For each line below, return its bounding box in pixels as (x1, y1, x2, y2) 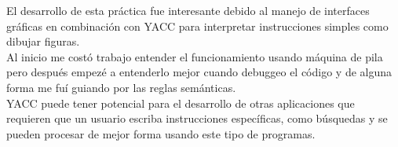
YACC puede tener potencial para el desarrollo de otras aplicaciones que (6, 94, 355, 111)
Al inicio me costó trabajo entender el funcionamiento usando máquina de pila (6, 48, 383, 64)
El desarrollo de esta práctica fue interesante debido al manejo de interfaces (6, 2, 370, 18)
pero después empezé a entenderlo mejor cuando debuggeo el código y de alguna (6, 64, 393, 80)
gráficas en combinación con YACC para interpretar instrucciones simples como (6, 17, 389, 34)
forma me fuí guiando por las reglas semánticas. (6, 79, 236, 95)
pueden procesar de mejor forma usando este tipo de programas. (6, 125, 316, 141)
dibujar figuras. (6, 33, 80, 50)
